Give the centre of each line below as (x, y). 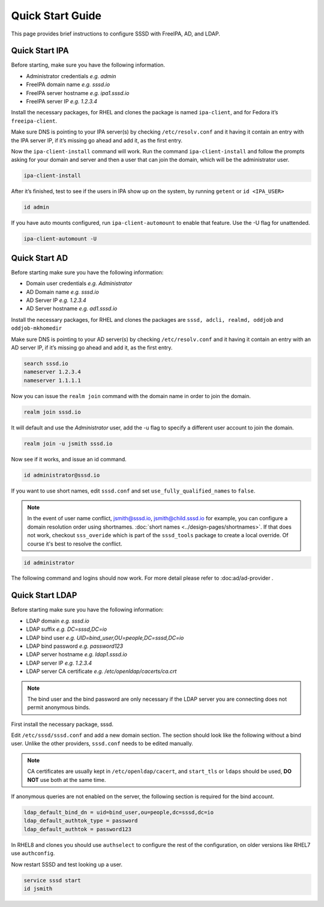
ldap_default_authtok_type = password (81, 821)
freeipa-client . (34, 121)
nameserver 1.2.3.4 (52, 372)
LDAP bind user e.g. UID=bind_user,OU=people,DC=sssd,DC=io (105, 638)
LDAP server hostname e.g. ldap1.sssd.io (76, 654)
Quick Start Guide (56, 16)
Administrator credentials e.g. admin (71, 76)
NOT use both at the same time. (67, 779)
